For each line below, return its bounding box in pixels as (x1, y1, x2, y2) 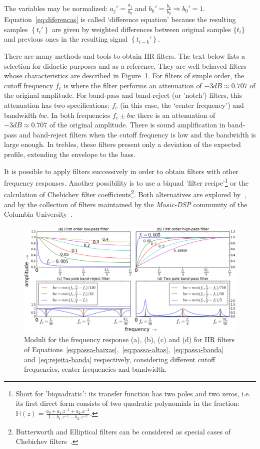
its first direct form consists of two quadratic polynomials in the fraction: (15, 398, 239, 408)
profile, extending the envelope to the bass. (4, 148, 135, 159)
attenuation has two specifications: (4, 99, 110, 110)
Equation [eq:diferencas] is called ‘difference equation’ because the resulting (4, 14, 236, 25)
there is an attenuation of (137, 109, 215, 120)
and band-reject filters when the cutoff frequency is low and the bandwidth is (19, 129, 256, 139)
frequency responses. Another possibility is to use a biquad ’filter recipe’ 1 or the (4, 176, 248, 188)
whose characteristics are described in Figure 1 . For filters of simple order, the (4, 70, 244, 81)
